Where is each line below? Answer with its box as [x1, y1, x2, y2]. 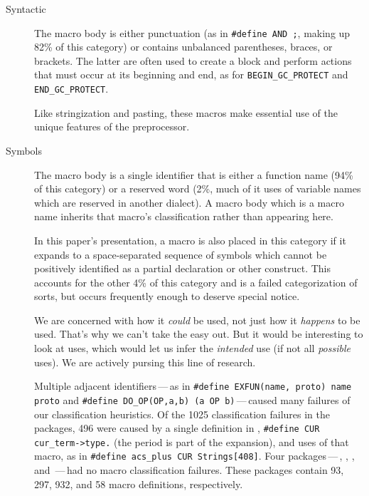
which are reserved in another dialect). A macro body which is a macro [34, 195, 344, 210]
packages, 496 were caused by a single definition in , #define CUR [34, 420, 320, 435]
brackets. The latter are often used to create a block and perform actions [34, 53, 352, 68]
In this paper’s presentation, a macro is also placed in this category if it [34, 232, 346, 247]
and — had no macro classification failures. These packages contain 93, [34, 463, 344, 477]
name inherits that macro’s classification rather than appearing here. [34, 209, 333, 224]
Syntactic [6, 1, 46, 16]
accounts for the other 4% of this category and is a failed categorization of [34, 274, 358, 289]
